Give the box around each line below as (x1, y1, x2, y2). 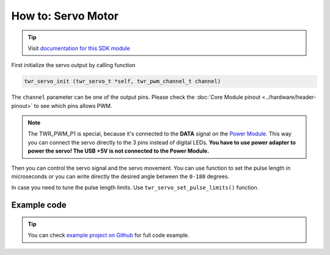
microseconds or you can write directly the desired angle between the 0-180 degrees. (11, 173, 229, 180)
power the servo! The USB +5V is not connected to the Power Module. (28, 147, 210, 155)
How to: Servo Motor (11, 9, 119, 23)
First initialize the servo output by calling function (11, 62, 136, 69)
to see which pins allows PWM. (34, 102, 112, 109)
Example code (11, 200, 67, 210)
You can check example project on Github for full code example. (28, 232, 189, 239)
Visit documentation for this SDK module (28, 45, 130, 52)
